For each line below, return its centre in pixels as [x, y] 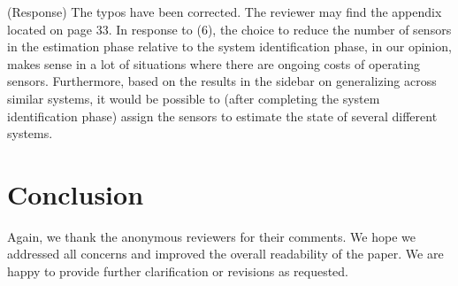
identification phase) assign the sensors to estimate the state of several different [222, 116]
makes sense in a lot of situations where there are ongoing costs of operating [214, 63]
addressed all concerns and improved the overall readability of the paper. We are [225, 254]
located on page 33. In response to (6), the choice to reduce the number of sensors [229, 29]
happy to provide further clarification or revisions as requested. [178, 271]
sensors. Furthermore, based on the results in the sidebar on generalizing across [222, 81]
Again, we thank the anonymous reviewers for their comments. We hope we [211, 236]
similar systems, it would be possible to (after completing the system [194, 98]
